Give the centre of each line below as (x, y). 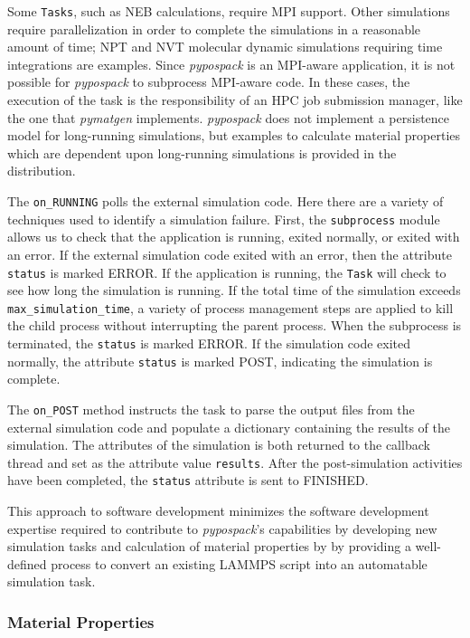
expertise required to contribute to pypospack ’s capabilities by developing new (222, 528)
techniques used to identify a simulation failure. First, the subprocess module (224, 219)
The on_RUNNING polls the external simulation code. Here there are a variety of (226, 201)
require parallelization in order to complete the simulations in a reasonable (214, 29)
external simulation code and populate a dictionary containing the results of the (229, 427)
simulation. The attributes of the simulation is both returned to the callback (219, 445)
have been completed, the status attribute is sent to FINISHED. (188, 480)
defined (27, 563)
